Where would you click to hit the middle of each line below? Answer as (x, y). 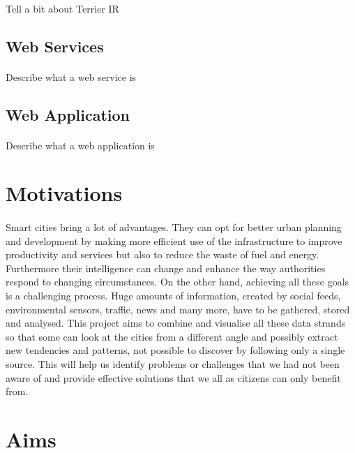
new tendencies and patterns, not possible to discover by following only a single (175, 350)
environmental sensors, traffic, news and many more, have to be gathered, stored (178, 309)
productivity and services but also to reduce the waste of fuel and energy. (163, 254)
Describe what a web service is (71, 76)
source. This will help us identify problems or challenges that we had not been (173, 364)
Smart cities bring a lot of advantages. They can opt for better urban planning (174, 227)
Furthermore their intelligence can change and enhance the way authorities (166, 268)
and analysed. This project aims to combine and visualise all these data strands (176, 323)
